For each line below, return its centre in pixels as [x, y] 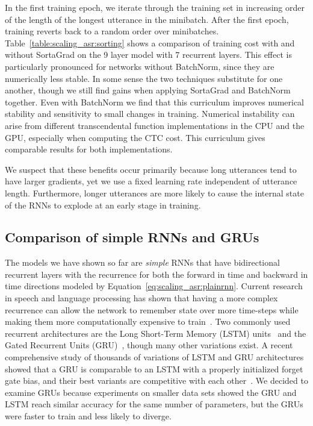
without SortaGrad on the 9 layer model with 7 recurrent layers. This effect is [148, 55]
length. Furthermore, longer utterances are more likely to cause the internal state [154, 193]
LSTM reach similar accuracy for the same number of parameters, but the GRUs [154, 404]
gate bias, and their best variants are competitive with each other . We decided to [156, 381]
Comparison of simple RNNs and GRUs [132, 237]
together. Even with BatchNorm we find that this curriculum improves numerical [154, 102]
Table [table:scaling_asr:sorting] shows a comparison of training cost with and [150, 42]
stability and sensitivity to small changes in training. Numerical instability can [150, 114]
